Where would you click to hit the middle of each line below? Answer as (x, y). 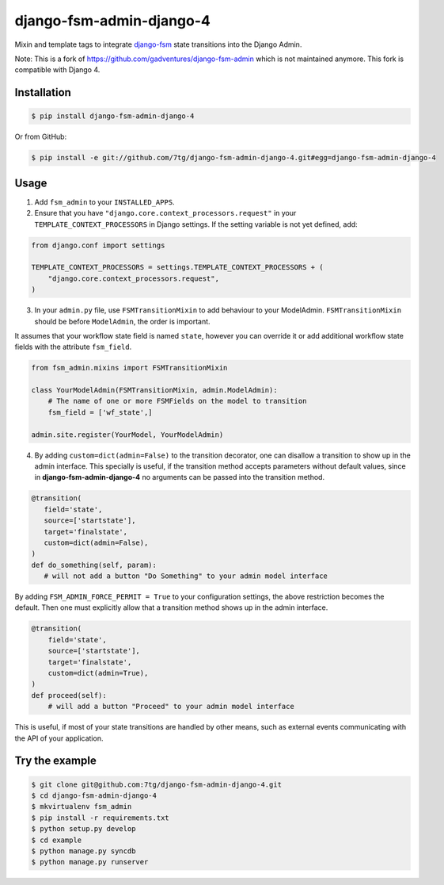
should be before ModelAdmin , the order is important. (122, 321)
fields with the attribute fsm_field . (73, 347)
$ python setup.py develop (83, 829)
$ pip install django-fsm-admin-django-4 (113, 116)
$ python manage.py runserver (90, 862)
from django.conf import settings (98, 245)
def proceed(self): (69, 695)
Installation (43, 92)
